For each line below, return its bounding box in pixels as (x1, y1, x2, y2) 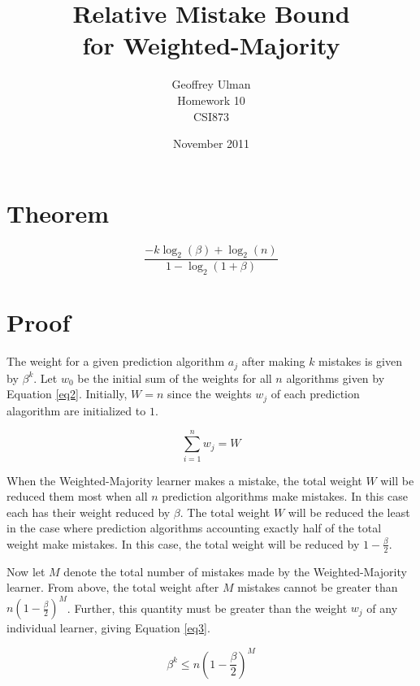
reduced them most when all (6, 488, 148, 505)
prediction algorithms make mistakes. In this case (162, 488, 408, 505)
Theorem (6, 196, 110, 229)
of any (366, 599, 398, 616)
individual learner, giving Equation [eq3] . (6, 619, 210, 636)
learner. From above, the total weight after (6, 579, 219, 596)
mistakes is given (318, 353, 402, 370)
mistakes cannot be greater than (237, 579, 398, 596)
